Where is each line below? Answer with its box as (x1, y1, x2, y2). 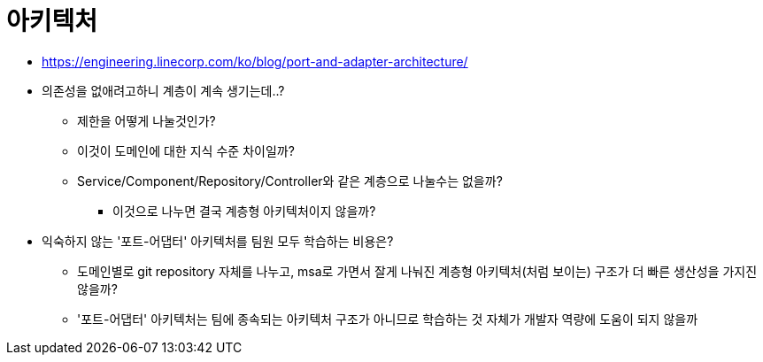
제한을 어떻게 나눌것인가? (77, 112, 216, 128)
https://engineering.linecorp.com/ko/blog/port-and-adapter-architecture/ (42, 53, 468, 69)
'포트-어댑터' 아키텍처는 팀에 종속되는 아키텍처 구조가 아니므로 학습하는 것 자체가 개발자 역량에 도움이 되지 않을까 (77, 311, 698, 327)
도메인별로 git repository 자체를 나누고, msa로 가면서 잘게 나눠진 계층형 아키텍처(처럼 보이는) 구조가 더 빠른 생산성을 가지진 (77, 263, 758, 279)
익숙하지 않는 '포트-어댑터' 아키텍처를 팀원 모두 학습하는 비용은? (42, 233, 394, 249)
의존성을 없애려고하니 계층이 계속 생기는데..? (42, 82, 285, 98)
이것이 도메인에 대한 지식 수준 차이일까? (77, 142, 295, 158)
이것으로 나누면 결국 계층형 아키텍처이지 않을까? (112, 203, 376, 219)
